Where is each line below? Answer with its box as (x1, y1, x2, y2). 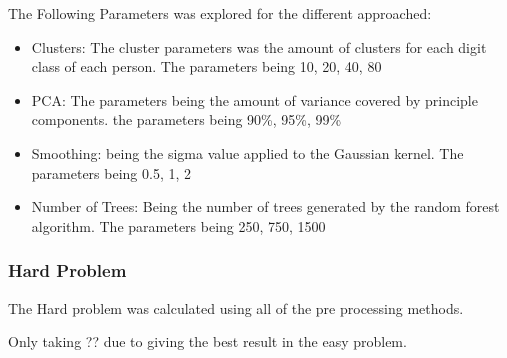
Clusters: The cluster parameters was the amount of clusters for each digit (31, 36, 487, 57)
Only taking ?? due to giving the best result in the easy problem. (8, 331, 407, 352)
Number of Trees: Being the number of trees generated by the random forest (31, 196, 500, 217)
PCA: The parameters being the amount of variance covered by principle (31, 89, 478, 110)
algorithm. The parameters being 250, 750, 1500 (31, 215, 326, 236)
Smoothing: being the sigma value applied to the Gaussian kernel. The (31, 142, 464, 163)
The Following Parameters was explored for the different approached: (8, 3, 432, 23)
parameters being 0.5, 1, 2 (31, 162, 192, 183)
